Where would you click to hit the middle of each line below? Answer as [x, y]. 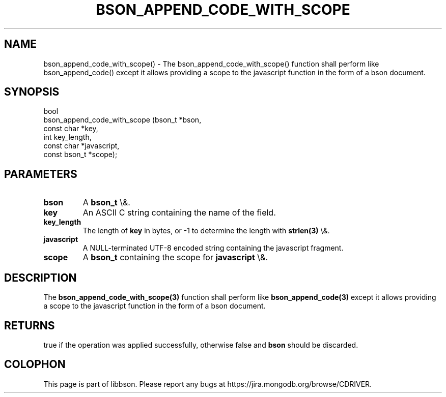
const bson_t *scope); [80, 155]
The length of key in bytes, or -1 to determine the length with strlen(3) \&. [206, 231]
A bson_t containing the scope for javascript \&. [175, 257]
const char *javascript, [81, 146]
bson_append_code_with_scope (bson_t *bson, [122, 120]
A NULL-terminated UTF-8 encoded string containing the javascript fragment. [213, 248]
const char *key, [71, 129]
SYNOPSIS [32, 92]
